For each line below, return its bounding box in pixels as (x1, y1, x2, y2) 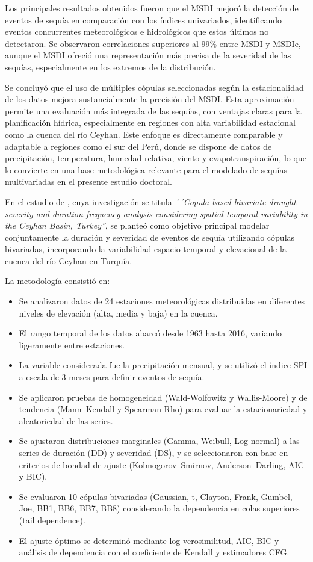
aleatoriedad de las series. (19, 414, 113, 427)
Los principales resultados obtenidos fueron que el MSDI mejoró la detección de (5, 2, 299, 14)
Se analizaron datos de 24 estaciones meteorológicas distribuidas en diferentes (19, 295, 305, 307)
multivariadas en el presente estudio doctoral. (5, 175, 173, 188)
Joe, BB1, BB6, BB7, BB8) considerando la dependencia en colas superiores (19, 502, 300, 514)
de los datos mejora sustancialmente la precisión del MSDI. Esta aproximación (5, 93, 294, 105)
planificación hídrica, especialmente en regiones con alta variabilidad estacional (5, 116, 296, 129)
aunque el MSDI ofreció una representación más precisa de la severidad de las (5, 49, 291, 61)
